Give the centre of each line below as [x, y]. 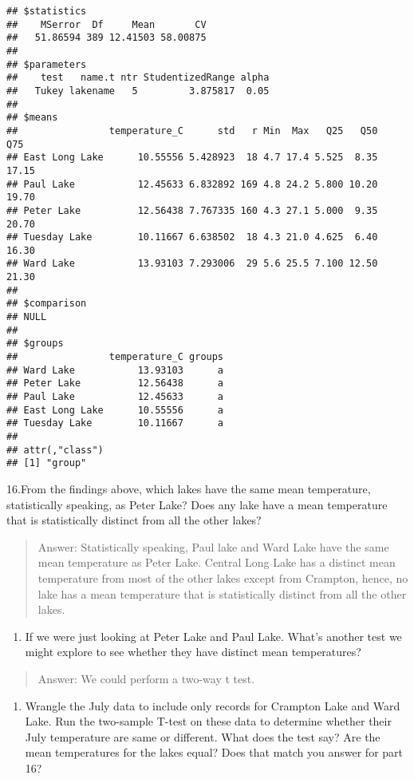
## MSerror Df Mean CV [106, 24]
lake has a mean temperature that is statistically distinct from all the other [222, 593]
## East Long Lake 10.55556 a [115, 410]
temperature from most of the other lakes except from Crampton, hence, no [223, 577]
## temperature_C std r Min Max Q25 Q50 [192, 130]
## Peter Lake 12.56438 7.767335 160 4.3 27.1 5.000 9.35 [192, 210]
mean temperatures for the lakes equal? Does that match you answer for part [214, 752]
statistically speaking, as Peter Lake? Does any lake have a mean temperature [197, 504]
